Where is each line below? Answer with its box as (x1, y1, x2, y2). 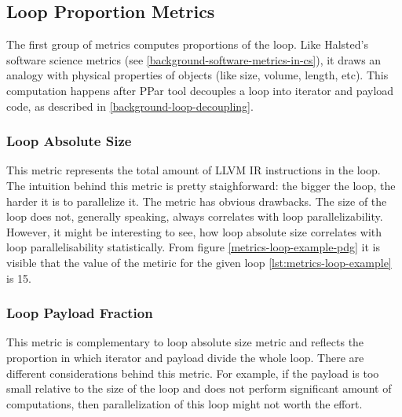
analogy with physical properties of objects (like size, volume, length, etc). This (6, 67, 389, 83)
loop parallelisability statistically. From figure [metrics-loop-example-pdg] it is (6, 239, 381, 255)
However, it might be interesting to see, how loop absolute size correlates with (6, 223, 382, 240)
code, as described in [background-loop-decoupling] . (6, 97, 254, 114)
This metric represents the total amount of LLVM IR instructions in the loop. (6, 162, 381, 178)
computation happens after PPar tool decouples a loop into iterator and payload (6, 82, 394, 98)
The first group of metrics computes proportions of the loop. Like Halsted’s (6, 36, 368, 53)
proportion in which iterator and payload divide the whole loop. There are (6, 349, 364, 365)
